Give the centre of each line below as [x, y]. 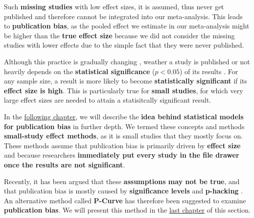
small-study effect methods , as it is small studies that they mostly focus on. [124, 136]
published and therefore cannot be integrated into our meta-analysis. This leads [123, 16]
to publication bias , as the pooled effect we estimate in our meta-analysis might [127, 26]
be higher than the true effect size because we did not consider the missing [119, 35]
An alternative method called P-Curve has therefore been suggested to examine [125, 200]
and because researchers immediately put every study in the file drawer [122, 155]
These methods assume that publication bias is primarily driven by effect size [122, 145]
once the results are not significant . [65, 164]
